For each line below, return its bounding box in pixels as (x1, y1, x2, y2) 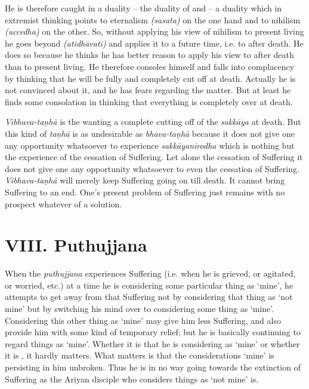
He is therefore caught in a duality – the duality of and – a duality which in (5, 2, 282, 14)
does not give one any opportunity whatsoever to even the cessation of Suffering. (5, 162, 299, 174)
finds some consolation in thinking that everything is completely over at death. (5, 95, 293, 108)
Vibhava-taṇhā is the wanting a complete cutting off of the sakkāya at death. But (5, 115, 301, 128)
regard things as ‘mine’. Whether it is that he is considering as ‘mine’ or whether (5, 337, 300, 350)
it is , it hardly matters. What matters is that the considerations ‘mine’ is (5, 349, 274, 362)
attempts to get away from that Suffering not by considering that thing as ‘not (5, 290, 293, 303)
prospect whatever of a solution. (5, 197, 122, 210)
